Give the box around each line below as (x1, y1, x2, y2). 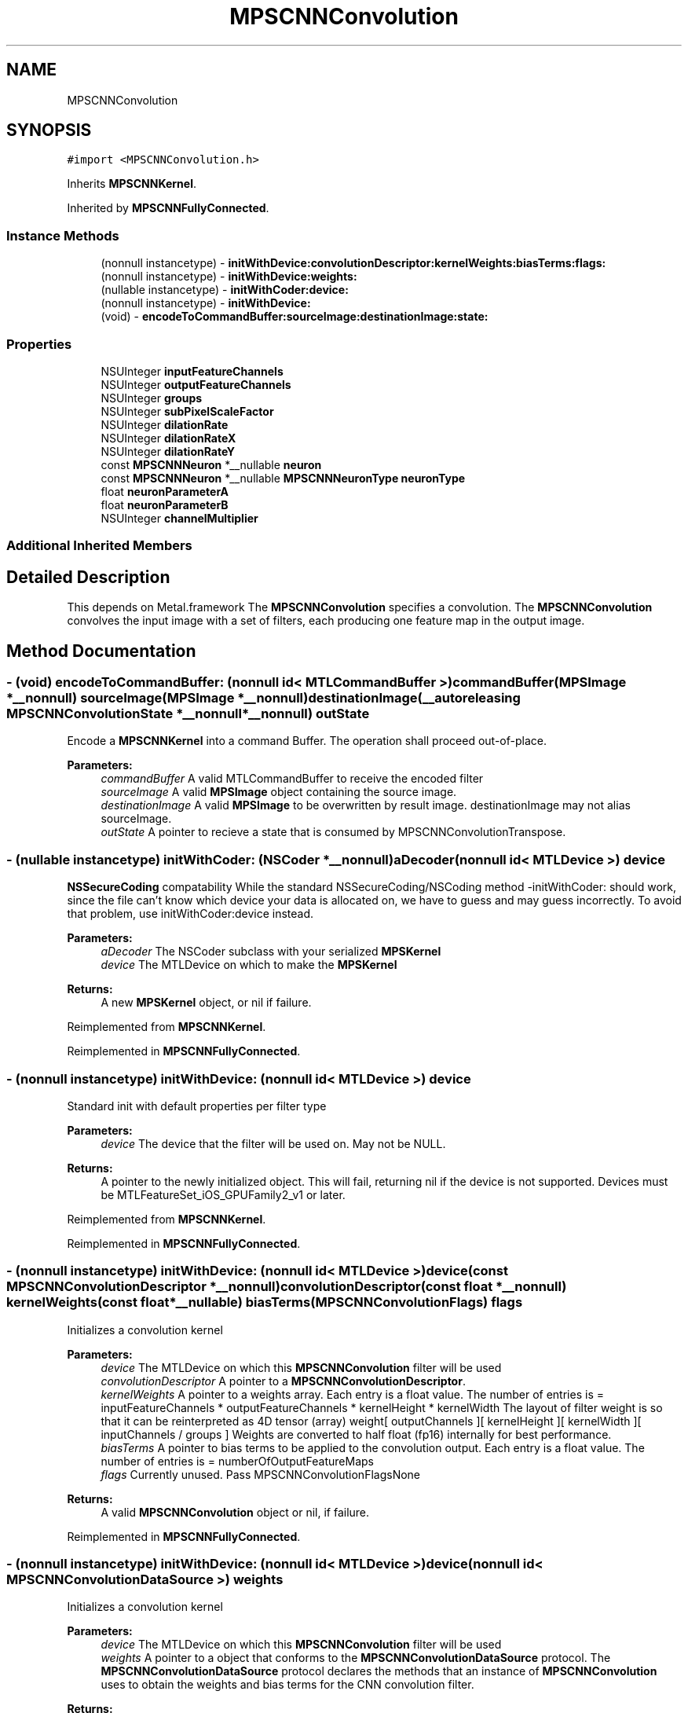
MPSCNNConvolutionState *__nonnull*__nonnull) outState (6, 706, 370, 721)
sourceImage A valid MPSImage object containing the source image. (101, 785, 457, 799)
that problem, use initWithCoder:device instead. (67, 907, 314, 921)
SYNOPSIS (6, 120, 92, 141)
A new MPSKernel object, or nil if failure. (101, 996, 312, 1010)
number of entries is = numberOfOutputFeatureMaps (101, 1454, 374, 1468)
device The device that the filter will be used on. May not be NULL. (101, 1136, 446, 1150)
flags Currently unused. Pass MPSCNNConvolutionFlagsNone (101, 1467, 421, 1481)
